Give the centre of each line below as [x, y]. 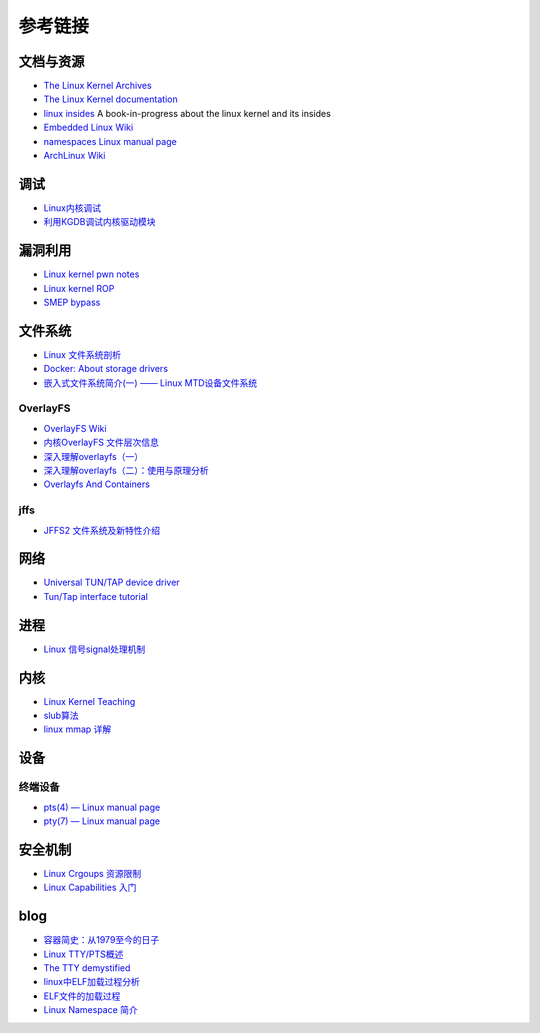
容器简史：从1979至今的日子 [101, 940]
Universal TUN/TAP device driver [111, 582]
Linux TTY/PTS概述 [83, 954]
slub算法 [61, 716]
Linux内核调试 [72, 207]
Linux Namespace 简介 [91, 1010]
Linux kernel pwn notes [91, 274]
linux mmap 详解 [77, 729]
